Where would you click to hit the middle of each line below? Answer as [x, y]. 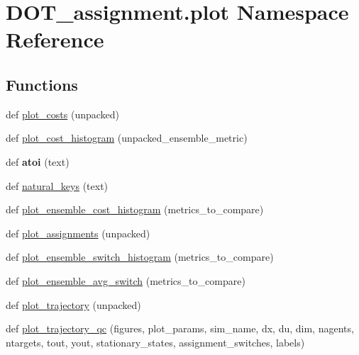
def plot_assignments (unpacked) [78, 233]
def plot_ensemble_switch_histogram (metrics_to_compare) [140, 257]
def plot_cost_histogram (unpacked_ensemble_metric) [127, 138]
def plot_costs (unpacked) [63, 114]
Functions [42, 84]
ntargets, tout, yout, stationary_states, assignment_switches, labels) [155, 342]
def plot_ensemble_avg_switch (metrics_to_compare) [126, 280]
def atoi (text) [38, 161]
